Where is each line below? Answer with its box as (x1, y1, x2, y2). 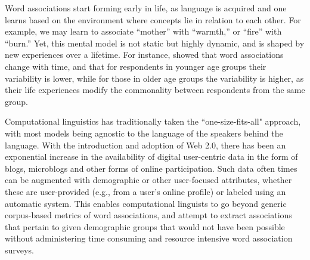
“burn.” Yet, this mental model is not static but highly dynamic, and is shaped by (5, 36, 305, 49)
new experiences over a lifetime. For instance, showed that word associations (5, 48, 284, 61)
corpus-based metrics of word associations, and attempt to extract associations (5, 209, 292, 221)
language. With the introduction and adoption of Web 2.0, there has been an (5, 138, 286, 151)
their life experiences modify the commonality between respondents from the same (5, 83, 305, 96)
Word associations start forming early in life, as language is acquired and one (5, 2, 287, 14)
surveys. (5, 243, 34, 256)
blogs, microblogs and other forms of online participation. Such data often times (5, 162, 297, 174)
